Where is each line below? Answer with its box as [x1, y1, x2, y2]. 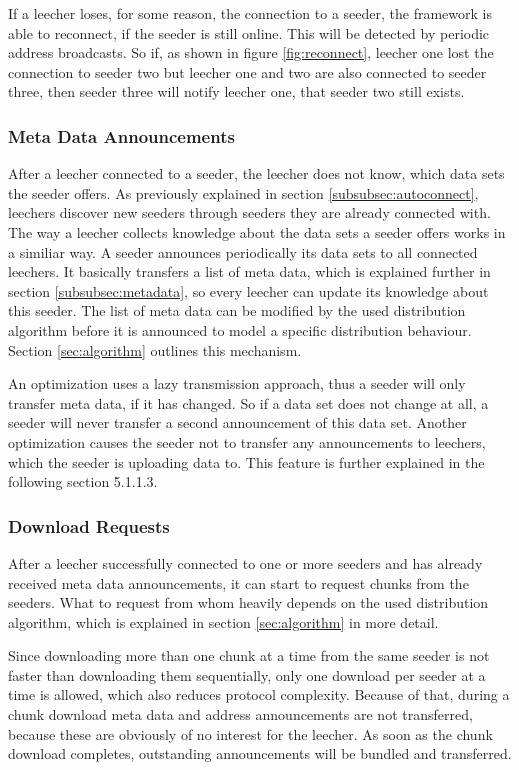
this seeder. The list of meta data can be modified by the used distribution [8, 300, 466, 321]
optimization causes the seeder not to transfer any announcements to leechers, [8, 431, 486, 452]
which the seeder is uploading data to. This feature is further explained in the [8, 451, 485, 472]
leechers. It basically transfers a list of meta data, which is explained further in [8, 261, 491, 282]
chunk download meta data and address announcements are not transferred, [8, 704, 473, 725]
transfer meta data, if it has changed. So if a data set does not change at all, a [8, 392, 489, 413]
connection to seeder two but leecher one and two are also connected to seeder [8, 61, 487, 82]
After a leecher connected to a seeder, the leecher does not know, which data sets [8, 163, 505, 184]
